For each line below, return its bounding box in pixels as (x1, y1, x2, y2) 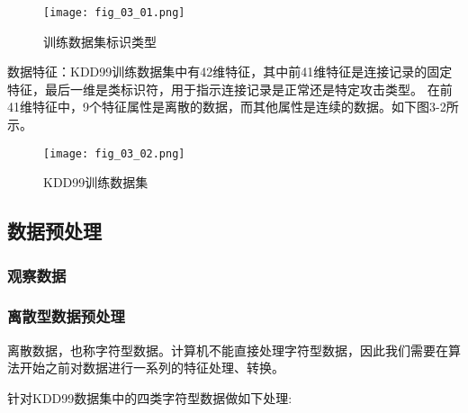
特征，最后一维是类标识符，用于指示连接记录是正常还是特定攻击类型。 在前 (7, 79, 453, 98)
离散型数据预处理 (7, 305, 125, 328)
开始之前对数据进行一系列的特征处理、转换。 (19, 358, 284, 377)
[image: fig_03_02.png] (43, 147, 185, 160)
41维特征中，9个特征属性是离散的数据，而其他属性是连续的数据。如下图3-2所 (7, 97, 459, 116)
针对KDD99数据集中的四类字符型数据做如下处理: (7, 388, 292, 407)
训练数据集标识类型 (43, 31, 157, 50)
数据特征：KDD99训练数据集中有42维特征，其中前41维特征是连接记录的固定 (7, 62, 453, 81)
